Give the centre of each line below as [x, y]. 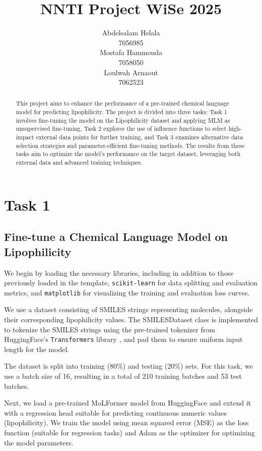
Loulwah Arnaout [131, 72]
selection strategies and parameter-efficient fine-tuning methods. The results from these [130, 145]
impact [25, 137]
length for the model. [37, 349]
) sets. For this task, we [216, 366]
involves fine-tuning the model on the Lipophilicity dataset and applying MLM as [123, 120]
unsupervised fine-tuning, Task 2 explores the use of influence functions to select [121, 129]
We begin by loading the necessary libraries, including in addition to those [119, 272]
